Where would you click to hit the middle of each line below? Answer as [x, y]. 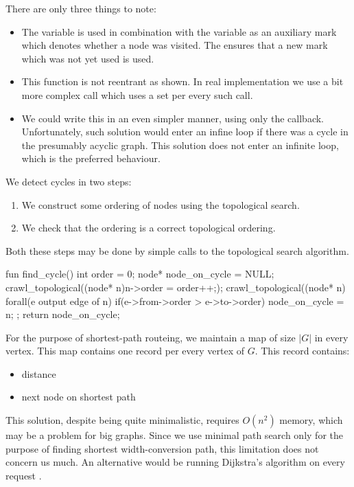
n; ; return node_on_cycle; [63, 314]
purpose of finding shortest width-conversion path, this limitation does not [162, 448]
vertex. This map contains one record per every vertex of [125, 351]
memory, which [311, 420]
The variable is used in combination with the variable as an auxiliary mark [179, 31]
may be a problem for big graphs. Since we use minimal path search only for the [174, 435]
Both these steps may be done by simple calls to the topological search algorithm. [177, 250]
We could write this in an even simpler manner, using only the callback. [173, 118]
